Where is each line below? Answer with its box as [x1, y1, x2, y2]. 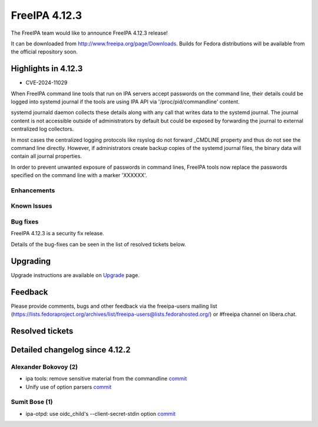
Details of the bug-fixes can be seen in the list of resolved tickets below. [11, 241, 186, 248]
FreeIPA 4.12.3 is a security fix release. [11, 230, 104, 237]
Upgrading [11, 256, 51, 266]
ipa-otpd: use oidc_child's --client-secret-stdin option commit [25, 410, 176, 417]
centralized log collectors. [11, 125, 74, 132]
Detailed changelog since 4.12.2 [11, 345, 131, 355]
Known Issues [11, 202, 52, 210]
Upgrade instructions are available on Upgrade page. [11, 271, 140, 279]
